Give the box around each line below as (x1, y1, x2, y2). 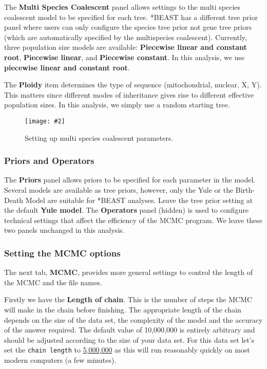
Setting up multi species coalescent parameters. (25, 132, 174, 143)
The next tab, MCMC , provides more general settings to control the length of (4, 267, 253, 278)
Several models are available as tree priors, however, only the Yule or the (4, 184, 234, 195)
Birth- (235, 184, 255, 195)
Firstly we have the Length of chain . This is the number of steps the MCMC (4, 294, 253, 305)
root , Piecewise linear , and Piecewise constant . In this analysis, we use (4, 51, 245, 62)
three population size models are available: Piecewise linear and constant (4, 42, 247, 52)
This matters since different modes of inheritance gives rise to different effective (4, 89, 254, 100)
